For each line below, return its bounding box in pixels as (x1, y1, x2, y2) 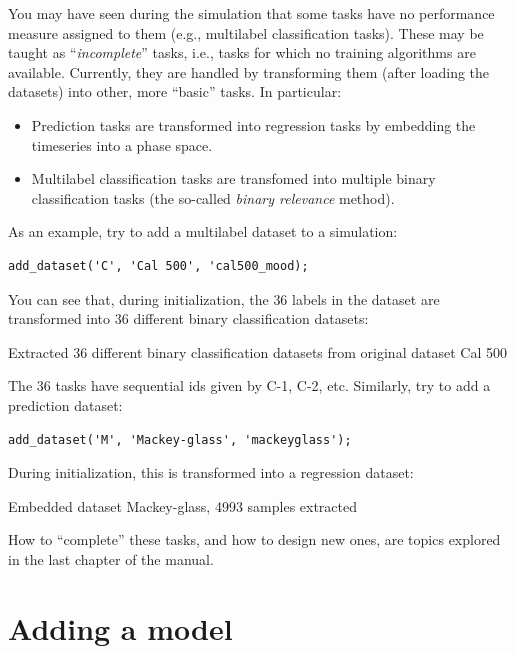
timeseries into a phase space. (31, 134, 213, 155)
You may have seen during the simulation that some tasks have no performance (8, 3, 495, 23)
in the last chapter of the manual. (8, 548, 214, 569)
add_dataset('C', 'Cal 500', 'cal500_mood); (8, 258, 309, 273)
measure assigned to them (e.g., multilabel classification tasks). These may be (8, 22, 484, 43)
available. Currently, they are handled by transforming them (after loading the (8, 61, 490, 82)
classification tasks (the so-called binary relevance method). (31, 187, 395, 208)
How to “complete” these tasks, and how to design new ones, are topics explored (8, 529, 501, 550)
